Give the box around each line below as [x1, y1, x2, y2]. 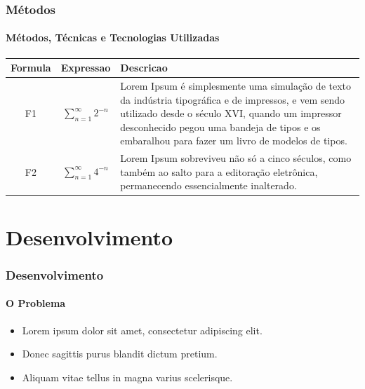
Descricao [120, 60, 168, 75]
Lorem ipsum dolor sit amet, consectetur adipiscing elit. [22, 322, 263, 337]
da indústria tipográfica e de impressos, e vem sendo [120, 92, 345, 107]
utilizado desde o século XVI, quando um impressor [120, 106, 342, 121]
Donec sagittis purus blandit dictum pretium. [22, 346, 218, 361]
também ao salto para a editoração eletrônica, [120, 164, 318, 179]
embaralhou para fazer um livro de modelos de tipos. [120, 133, 347, 148]
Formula [11, 60, 51, 75]
